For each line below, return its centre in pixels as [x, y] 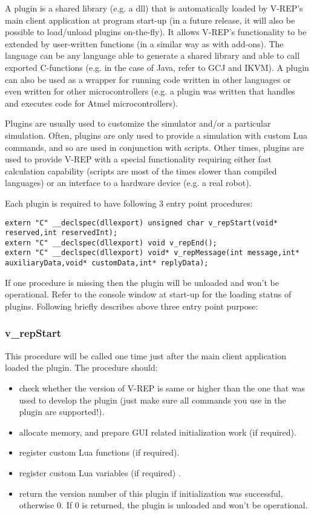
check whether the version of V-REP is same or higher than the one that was [162, 387]
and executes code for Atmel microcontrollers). [92, 103]
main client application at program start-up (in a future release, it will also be [150, 20]
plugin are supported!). [62, 412]
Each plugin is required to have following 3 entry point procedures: [129, 203]
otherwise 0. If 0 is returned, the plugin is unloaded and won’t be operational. [163, 505]
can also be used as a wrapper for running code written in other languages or [148, 79]
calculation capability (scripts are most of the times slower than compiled [141, 171]
